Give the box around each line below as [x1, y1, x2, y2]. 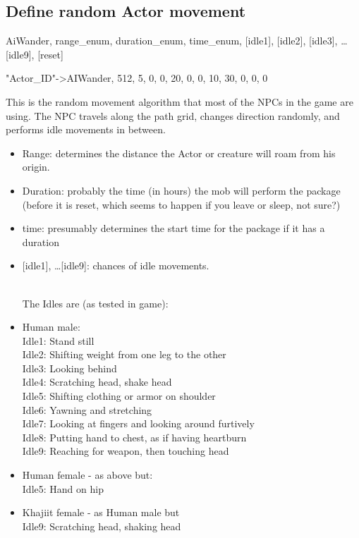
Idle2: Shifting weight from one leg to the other [22, 347, 226, 362]
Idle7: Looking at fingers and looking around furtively [22, 416, 255, 431]
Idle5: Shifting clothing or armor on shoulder [22, 389, 216, 403]
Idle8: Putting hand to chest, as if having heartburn [22, 429, 247, 444]
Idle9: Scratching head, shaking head [22, 518, 181, 533]
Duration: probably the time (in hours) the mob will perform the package [22, 183, 341, 197]
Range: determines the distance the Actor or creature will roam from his [22, 145, 336, 160]
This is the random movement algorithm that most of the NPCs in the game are [6, 94, 353, 109]
